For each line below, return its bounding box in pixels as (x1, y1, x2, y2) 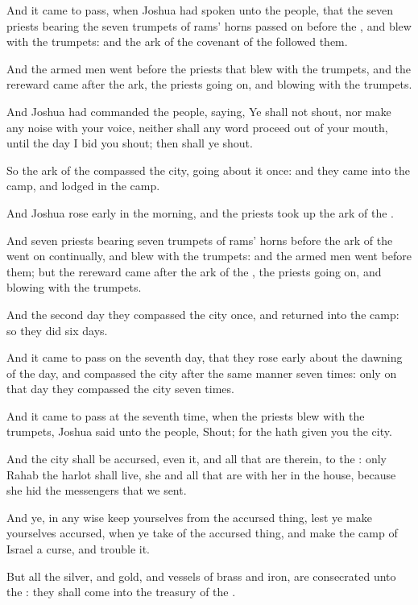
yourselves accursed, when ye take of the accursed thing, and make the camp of (6, 524, 398, 541)
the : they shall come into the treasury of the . (6, 583, 236, 600)
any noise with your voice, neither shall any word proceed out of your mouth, (6, 118, 388, 135)
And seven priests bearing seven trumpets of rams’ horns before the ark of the (6, 231, 393, 248)
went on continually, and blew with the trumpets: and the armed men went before (6, 247, 412, 264)
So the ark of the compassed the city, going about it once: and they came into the (6, 161, 411, 178)
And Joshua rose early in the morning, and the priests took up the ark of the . (6, 204, 394, 221)
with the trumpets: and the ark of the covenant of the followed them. (6, 33, 348, 50)
